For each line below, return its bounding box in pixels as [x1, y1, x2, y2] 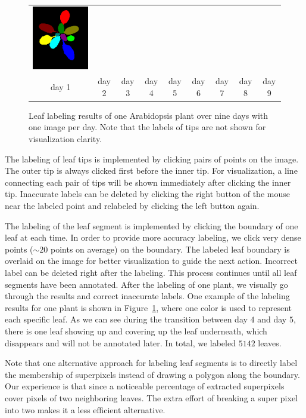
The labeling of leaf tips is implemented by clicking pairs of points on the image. [5, 152, 299, 165]
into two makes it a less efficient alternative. [5, 403, 166, 416]
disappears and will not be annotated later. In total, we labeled [5, 336, 236, 349]
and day [257, 313, 287, 325]
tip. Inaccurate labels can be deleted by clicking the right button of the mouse [5, 188, 290, 200]
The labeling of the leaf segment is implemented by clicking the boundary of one [5, 219, 298, 232]
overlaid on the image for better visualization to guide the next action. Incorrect [5, 254, 298, 267]
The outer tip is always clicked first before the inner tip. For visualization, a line [5, 164, 298, 177]
